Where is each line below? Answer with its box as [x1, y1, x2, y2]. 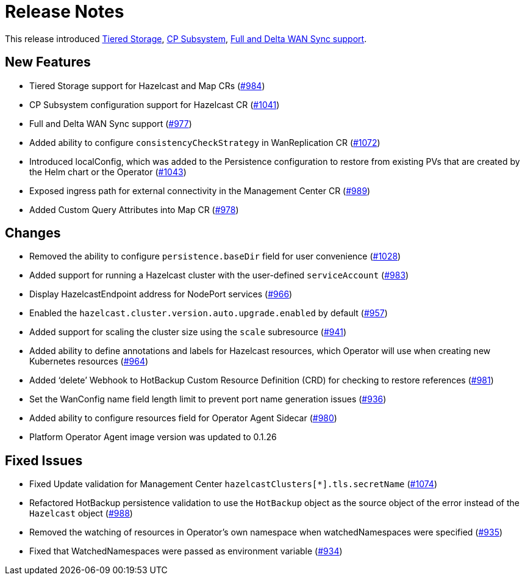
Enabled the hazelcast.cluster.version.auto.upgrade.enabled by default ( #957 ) [29, 308, 388, 319]
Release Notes [5, 1, 124, 22]
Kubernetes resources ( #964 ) [29, 356, 149, 367]
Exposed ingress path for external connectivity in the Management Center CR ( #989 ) [29, 185, 371, 196]
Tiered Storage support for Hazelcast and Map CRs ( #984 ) [29, 80, 265, 91]
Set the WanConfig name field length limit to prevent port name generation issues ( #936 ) [29, 394, 387, 405]
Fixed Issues [5, 452, 83, 468]
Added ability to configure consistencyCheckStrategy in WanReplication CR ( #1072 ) [29, 137, 380, 148]
